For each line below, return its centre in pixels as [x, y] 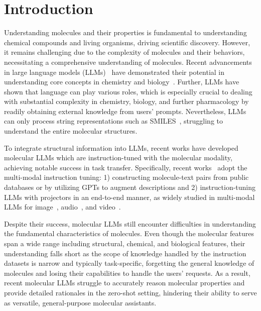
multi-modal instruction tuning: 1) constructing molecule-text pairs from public [126, 177]
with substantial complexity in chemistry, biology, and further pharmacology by [126, 101]
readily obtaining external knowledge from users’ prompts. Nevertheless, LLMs [125, 111]
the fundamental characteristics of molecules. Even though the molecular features [129, 233]
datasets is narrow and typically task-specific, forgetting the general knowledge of [129, 263]
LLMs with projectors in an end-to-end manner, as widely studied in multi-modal [129, 197]
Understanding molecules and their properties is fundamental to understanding [125, 32]
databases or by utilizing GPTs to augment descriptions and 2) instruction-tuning [130, 187]
